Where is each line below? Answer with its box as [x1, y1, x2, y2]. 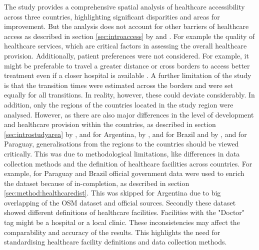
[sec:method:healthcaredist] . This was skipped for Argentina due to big [4, 187, 221, 198]
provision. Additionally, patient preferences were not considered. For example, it [4, 50, 249, 60]
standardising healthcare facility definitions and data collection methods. [4, 236, 227, 247]
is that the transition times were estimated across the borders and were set [4, 79, 233, 90]
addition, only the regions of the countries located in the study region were [4, 99, 233, 109]
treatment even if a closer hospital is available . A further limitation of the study [4, 70, 251, 80]
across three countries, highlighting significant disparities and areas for [4, 11, 220, 21]
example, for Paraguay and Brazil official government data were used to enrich [4, 168, 244, 178]
